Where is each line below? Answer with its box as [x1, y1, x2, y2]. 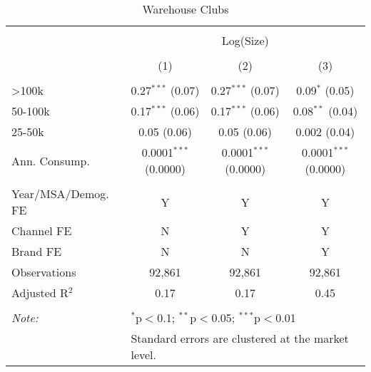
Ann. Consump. [11, 152, 90, 169]
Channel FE [11, 222, 72, 239]
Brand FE [11, 243, 62, 259]
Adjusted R [11, 284, 68, 301]
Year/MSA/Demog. [11, 185, 109, 202]
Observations [11, 264, 76, 280]
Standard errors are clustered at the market [131, 330, 349, 346]
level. [131, 346, 157, 363]
